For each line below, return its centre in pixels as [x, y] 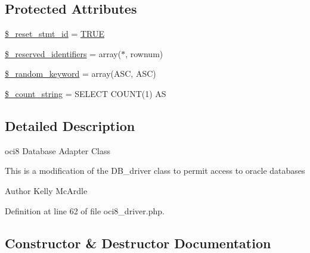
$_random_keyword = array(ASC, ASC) [80, 74]
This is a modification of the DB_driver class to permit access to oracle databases [155, 171]
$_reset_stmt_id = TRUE [55, 34]
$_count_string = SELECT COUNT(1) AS [86, 93]
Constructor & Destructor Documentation [138, 243]
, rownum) [144, 53]
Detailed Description [70, 125]
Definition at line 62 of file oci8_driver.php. [85, 210]
